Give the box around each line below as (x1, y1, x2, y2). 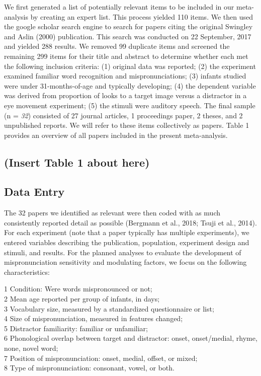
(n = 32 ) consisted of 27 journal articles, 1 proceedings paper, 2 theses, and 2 (4, 110, 243, 120)
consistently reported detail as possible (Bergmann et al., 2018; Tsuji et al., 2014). (4, 217, 257, 228)
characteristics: (4, 266, 50, 277)
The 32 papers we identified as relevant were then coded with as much (4, 207, 221, 218)
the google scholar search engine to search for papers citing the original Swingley (4, 21, 253, 32)
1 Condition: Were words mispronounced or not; (4, 283, 152, 294)
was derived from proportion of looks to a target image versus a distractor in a (4, 90, 247, 101)
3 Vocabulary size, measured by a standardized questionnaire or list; (4, 303, 214, 314)
